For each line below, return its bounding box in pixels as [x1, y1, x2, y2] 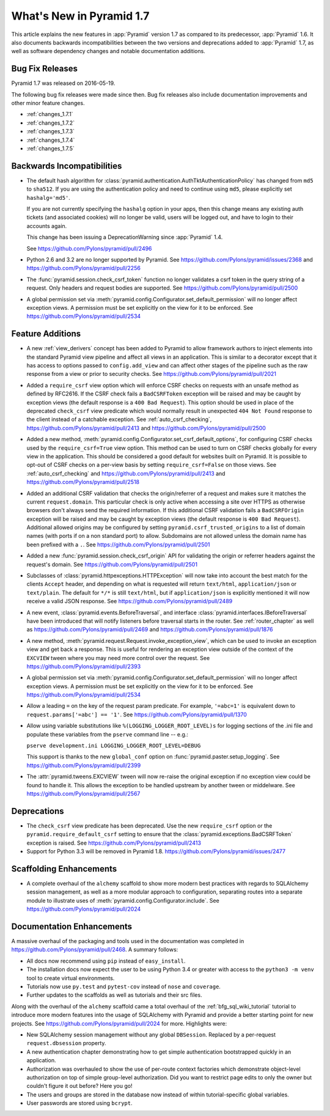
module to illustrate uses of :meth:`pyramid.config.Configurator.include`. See [26, 897, 219, 904]
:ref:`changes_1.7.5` [26, 144, 75, 152]
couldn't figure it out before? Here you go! [26, 1082, 133, 1090]
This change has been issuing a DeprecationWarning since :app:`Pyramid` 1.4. [26, 233, 223, 241]
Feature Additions [11, 329, 81, 339]
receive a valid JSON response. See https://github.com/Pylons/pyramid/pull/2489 [26, 598, 233, 605]
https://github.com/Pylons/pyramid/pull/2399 [26, 762, 141, 769]
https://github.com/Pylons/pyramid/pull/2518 [26, 479, 140, 486]
